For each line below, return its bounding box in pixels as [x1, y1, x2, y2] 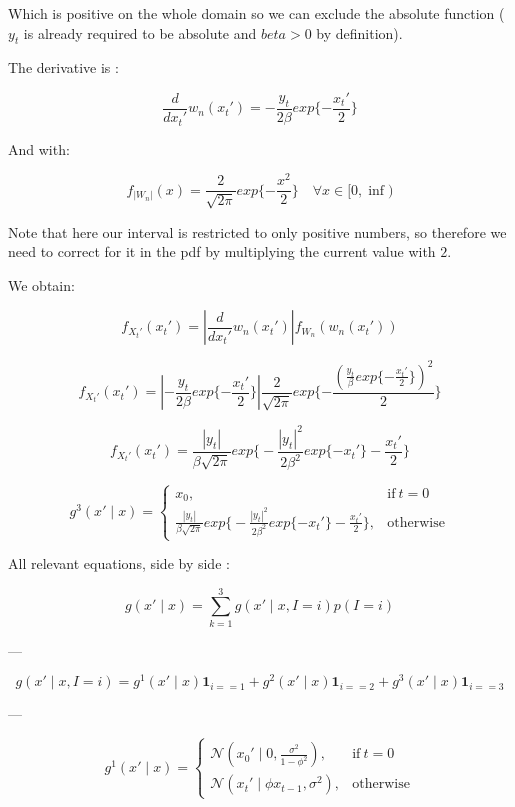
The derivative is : [8, 57, 119, 78]
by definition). [316, 22, 403, 43]
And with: [8, 138, 70, 159]
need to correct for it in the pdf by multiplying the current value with [8, 241, 436, 262]
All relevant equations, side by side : [8, 553, 230, 573]
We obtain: [8, 274, 75, 295]
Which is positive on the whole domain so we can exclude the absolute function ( [8, 3, 505, 23]
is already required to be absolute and [23, 22, 257, 43]
